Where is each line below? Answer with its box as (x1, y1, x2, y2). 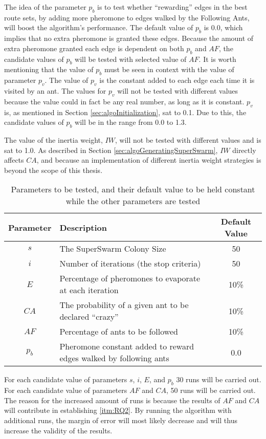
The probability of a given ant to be (59, 299, 189, 311)
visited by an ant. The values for (4, 85, 106, 96)
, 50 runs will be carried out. (166, 385, 256, 396)
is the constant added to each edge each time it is (99, 75, 255, 85)
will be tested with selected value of (75, 53, 187, 64)
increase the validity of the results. (4, 425, 113, 435)
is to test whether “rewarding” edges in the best (97, 2, 248, 12)
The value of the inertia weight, (4, 134, 103, 145)
